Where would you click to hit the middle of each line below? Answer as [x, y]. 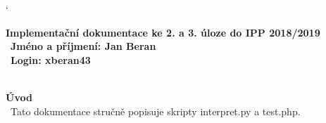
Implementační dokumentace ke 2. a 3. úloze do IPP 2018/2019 [163, 32]
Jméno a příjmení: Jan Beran [83, 46]
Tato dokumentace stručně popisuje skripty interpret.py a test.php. [155, 111]
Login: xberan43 [51, 59]
